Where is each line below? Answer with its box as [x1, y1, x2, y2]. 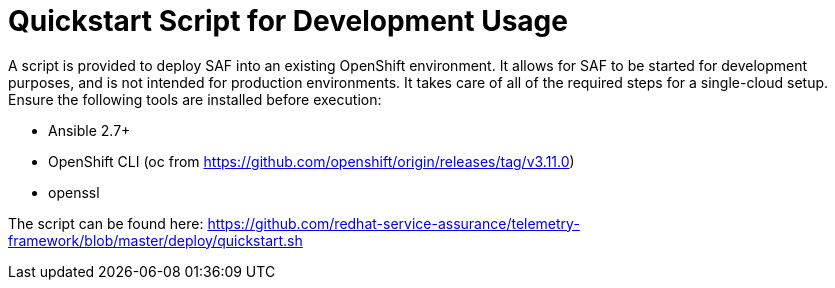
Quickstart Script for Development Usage [8, 4, 568, 38]
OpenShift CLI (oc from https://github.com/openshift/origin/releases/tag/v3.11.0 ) [48, 152, 575, 170]
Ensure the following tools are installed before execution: [8, 90, 382, 108]
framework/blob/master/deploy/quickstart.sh [8, 231, 303, 249]
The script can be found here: [8, 214, 204, 232]
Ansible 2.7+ [48, 121, 131, 139]
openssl [48, 183, 100, 201]
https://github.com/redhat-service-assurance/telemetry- [207, 214, 580, 232]
